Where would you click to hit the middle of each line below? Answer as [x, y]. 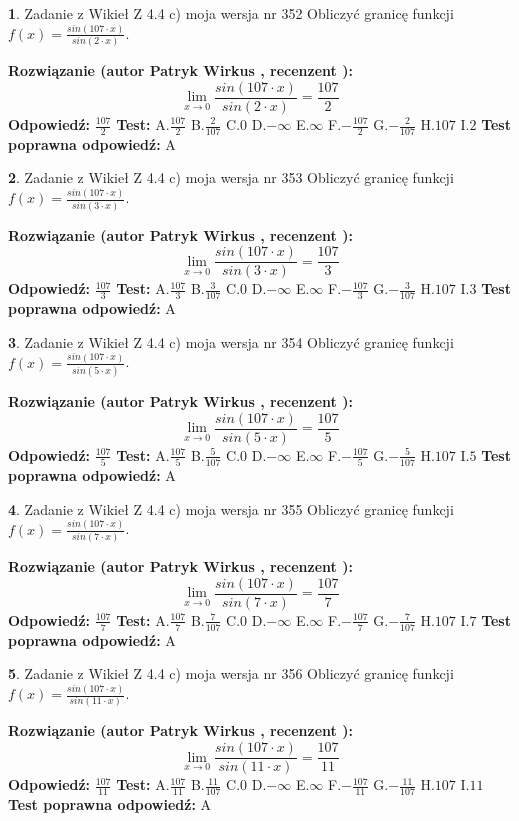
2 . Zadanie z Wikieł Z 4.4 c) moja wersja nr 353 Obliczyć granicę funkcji [231, 177]
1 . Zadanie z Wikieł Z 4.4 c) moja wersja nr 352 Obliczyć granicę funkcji [231, 13]
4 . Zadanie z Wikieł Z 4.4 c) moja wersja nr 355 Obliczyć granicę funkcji [231, 508]
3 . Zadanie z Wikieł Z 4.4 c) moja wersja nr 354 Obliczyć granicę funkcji [231, 341]
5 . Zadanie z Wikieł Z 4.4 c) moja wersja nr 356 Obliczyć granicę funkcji [231, 673]
